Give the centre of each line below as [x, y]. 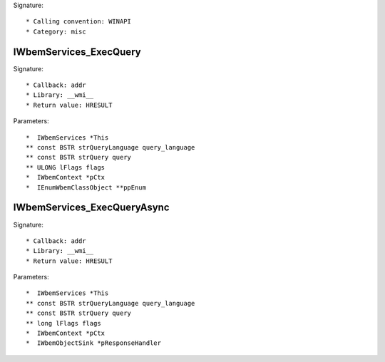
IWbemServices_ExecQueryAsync [92, 208]
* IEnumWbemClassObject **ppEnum [86, 187]
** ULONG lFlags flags [66, 167]
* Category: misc [56, 31]
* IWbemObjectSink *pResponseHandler [94, 343]
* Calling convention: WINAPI [79, 22]
